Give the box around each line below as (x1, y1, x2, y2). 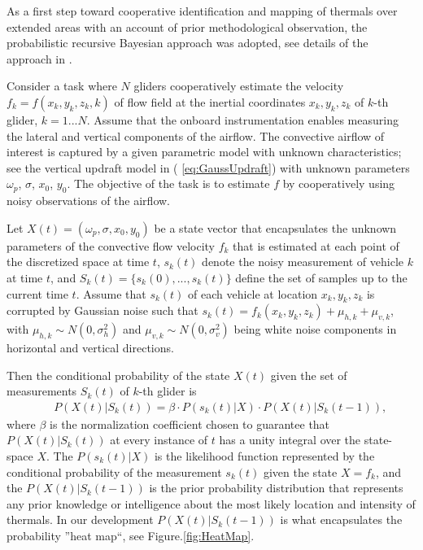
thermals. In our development (7, 511, 154, 528)
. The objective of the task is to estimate (67, 175, 270, 192)
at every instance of (110, 431, 208, 448)
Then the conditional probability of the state (7, 366, 230, 383)
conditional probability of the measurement (7, 463, 222, 480)
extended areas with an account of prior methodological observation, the (7, 18, 368, 35)
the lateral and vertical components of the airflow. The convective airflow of (7, 127, 385, 144)
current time (7, 285, 68, 302)
